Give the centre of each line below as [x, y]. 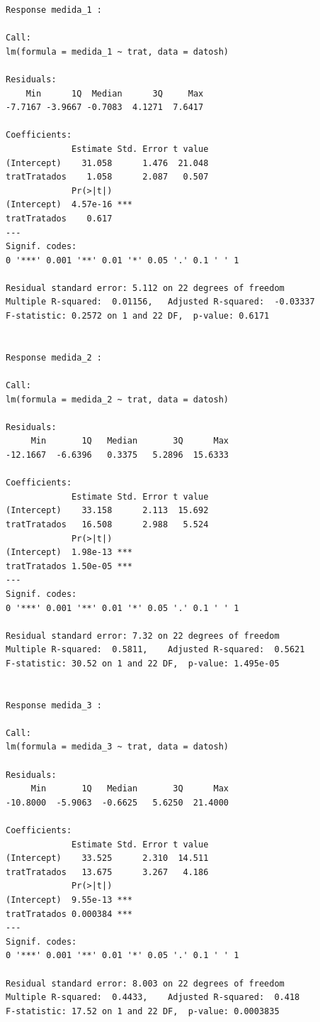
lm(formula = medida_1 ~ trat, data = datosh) [117, 51]
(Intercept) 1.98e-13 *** [69, 553]
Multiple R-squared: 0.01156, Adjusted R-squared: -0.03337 [160, 302]
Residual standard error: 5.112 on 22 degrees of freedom [145, 288]
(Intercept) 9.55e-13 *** [69, 900]
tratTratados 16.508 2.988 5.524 [107, 524]
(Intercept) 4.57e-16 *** [69, 205]
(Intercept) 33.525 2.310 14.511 [107, 858]
